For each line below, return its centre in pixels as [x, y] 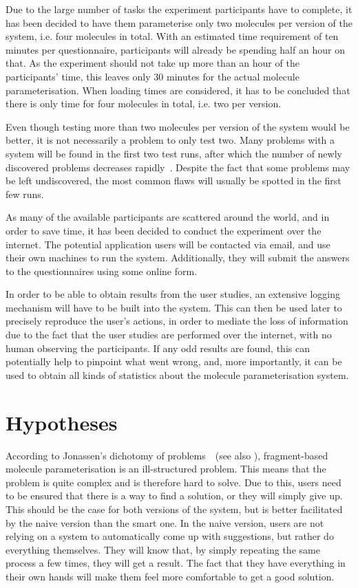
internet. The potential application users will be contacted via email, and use [168, 244]
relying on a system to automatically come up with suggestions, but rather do [170, 536]
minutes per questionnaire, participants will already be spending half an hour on [175, 49]
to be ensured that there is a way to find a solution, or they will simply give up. [174, 496]
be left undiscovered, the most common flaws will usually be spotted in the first [173, 181]
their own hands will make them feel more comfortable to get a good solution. [170, 576]
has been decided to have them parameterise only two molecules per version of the [179, 22]
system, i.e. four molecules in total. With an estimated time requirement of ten [172, 36]
